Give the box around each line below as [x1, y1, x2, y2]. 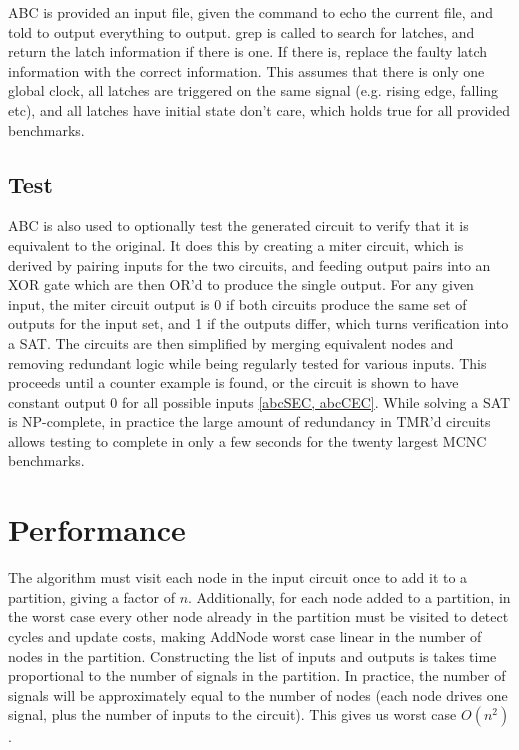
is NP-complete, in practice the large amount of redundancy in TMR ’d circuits [8, 411, 491, 432]
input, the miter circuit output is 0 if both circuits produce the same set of [8, 293, 467, 314]
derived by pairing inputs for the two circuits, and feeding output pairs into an [8, 254, 491, 275]
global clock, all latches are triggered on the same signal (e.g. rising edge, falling [8, 80, 499, 101]
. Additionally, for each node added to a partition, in [188, 586, 511, 607]
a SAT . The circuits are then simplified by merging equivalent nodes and [8, 332, 454, 353]
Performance [8, 509, 186, 550]
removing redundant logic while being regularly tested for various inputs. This [8, 352, 487, 373]
